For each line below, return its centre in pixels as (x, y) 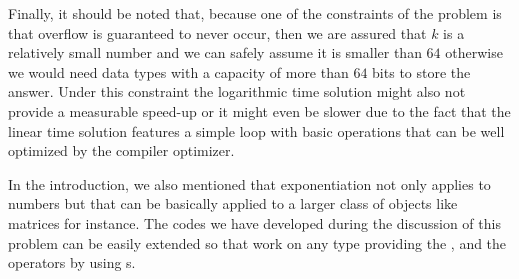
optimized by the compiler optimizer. (121, 150)
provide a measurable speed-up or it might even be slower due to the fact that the (259, 110)
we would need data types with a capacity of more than (178, 71)
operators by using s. (72, 262)
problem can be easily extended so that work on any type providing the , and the (257, 242)
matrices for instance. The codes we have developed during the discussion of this (254, 222)
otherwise (474, 52)
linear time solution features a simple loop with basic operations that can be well (256, 130)
